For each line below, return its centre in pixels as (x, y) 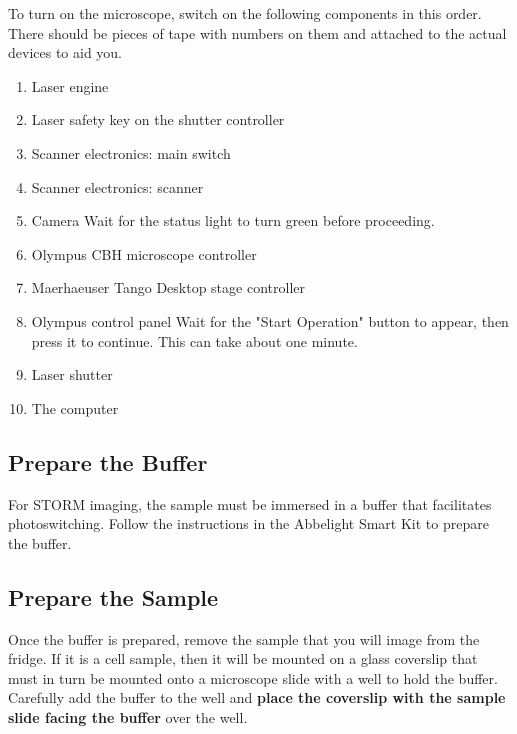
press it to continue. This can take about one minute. (194, 340)
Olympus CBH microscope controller (144, 253)
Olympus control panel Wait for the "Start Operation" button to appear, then (270, 320)
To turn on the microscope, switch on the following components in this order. (245, 13)
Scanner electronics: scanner (117, 186)
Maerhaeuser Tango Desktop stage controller (168, 287)
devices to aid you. (65, 52)
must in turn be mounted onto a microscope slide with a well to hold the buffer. (253, 677)
